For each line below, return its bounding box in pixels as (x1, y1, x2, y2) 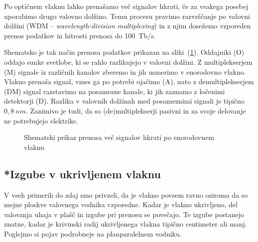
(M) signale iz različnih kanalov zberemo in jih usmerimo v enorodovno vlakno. (4, 66, 246, 77)
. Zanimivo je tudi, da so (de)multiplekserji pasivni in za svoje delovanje (26, 105, 246, 116)
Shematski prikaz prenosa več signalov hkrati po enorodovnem (24, 132, 214, 142)
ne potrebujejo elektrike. (4, 115, 78, 125)
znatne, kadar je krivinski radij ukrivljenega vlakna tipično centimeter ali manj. (4, 219, 247, 229)
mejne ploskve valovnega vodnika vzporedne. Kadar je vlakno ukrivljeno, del (4, 199, 238, 210)
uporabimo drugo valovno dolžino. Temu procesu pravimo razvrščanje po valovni (4, 10, 250, 21)
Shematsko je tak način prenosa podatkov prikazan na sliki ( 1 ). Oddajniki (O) (4, 47, 245, 57)
